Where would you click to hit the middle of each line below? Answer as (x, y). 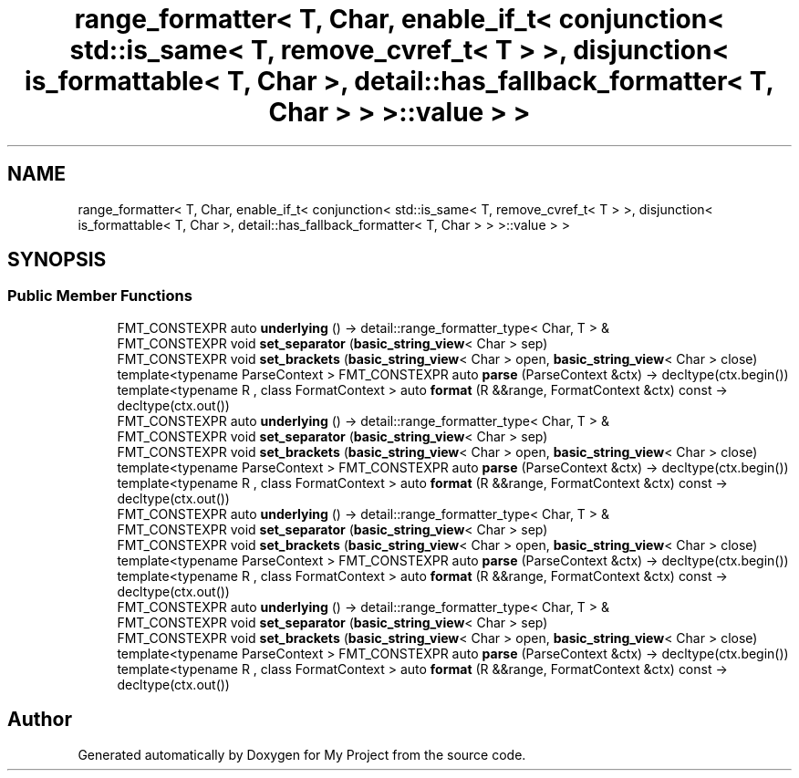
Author (40, 720)
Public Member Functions (100, 296)
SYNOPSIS (57, 260)
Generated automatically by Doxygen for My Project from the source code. (302, 754)
